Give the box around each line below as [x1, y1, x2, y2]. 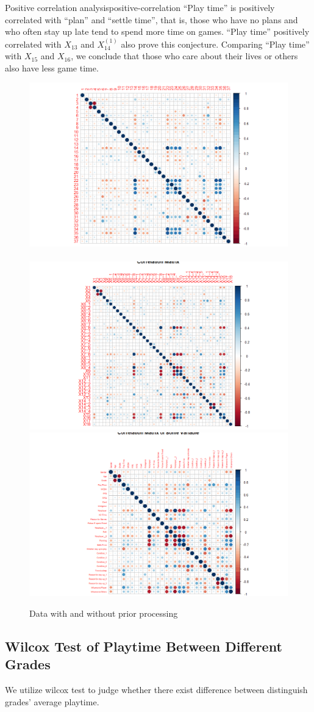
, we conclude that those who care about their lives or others [71, 49, 298, 62]
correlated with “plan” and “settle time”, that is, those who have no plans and [5, 13, 298, 26]
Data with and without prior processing [29, 606, 178, 619]
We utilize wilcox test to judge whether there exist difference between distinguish [5, 683, 308, 696]
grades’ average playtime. [5, 695, 99, 708]
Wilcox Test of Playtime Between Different [5, 636, 282, 655]
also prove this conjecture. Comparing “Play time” [121, 37, 310, 50]
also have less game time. [5, 61, 99, 74]
